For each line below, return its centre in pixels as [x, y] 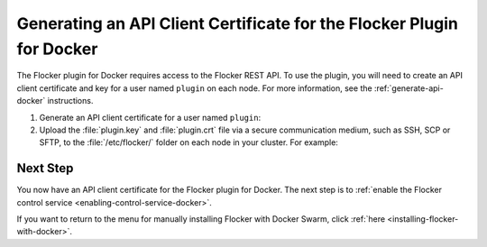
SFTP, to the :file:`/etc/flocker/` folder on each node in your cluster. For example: [188, 142]
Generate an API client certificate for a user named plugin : [150, 117]
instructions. [70, 101]
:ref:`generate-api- [409, 88]
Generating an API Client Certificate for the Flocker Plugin [238, 23]
